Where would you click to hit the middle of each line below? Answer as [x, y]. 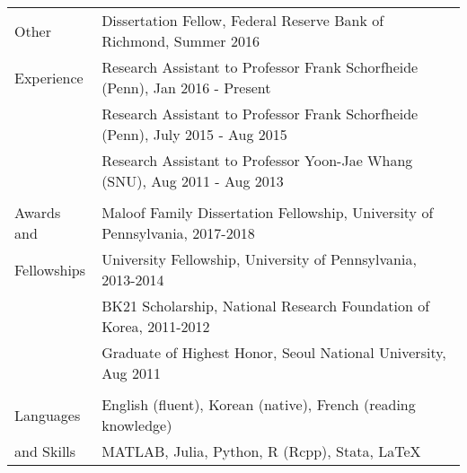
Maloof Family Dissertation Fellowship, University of [268, 212]
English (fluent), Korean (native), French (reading [259, 404]
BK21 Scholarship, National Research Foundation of [266, 306]
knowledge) [137, 425]
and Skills [45, 451]
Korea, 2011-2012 [156, 326]
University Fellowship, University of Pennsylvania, [259, 259]
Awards [38, 212]
